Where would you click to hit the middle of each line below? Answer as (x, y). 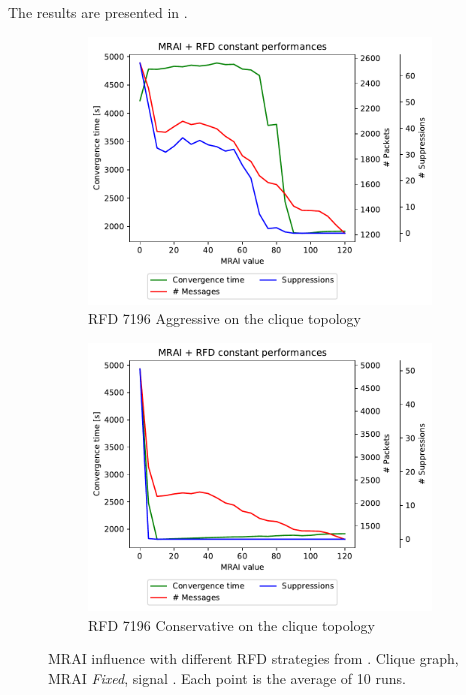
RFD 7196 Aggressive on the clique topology (224, 318)
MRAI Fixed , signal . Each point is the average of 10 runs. (227, 677)
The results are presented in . (98, 12)
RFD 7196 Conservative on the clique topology (231, 624)
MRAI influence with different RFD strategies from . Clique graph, (253, 658)
